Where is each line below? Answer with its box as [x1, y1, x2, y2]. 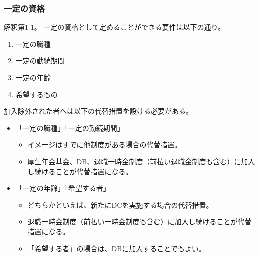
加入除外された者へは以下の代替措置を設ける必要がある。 [4, 106, 193, 116]
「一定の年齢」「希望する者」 [15, 183, 110, 193]
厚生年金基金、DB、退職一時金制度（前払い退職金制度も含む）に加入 [27, 156, 255, 166]
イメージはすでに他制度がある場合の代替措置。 [27, 139, 182, 150]
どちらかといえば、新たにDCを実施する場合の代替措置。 [27, 199, 213, 210]
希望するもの [15, 89, 58, 99]
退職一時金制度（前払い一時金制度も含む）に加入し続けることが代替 [27, 216, 252, 227]
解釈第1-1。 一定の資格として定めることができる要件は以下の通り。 [4, 22, 225, 32]
